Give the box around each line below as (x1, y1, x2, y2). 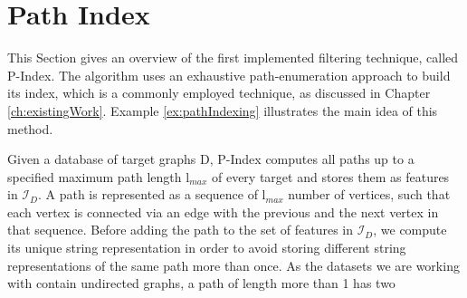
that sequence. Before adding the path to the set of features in (7, 220, 353, 239)
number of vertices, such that (288, 185, 451, 204)
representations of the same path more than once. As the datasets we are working (7, 255, 460, 274)
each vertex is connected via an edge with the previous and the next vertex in (7, 202, 439, 221)
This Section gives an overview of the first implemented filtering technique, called (7, 48, 459, 67)
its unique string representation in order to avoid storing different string (7, 238, 406, 257)
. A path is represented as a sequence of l (37, 185, 266, 204)
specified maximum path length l (7, 167, 190, 186)
